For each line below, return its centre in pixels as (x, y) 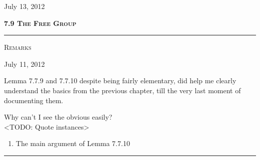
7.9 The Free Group (40, 23)
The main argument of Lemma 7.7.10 (73, 143)
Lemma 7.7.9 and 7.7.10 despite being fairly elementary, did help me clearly (120, 80)
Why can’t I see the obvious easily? (58, 117)
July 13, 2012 (24, 6)
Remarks (18, 47)
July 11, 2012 (24, 64)
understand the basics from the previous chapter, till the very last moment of (122, 90)
